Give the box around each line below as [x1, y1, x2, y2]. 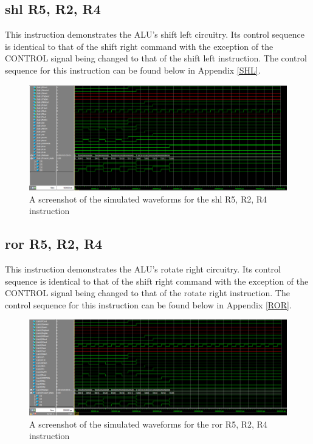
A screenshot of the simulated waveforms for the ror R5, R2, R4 [29, 417, 267, 430]
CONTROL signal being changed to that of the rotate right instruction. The [5, 286, 290, 299]
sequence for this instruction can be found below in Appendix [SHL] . [5, 63, 261, 76]
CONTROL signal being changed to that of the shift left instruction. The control [5, 52, 307, 64]
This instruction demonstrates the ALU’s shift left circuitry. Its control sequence [5, 28, 304, 41]
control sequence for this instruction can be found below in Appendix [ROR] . [5, 298, 292, 311]
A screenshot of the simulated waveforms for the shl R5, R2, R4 [29, 192, 267, 205]
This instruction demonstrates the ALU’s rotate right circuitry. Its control [5, 263, 281, 276]
